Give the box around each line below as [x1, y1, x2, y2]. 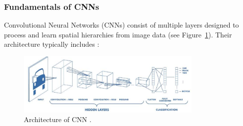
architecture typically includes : [4, 39, 99, 49]
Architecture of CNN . [24, 114, 92, 125]
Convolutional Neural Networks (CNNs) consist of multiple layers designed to [4, 20, 239, 30]
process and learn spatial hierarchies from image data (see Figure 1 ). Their [4, 29, 232, 39]
